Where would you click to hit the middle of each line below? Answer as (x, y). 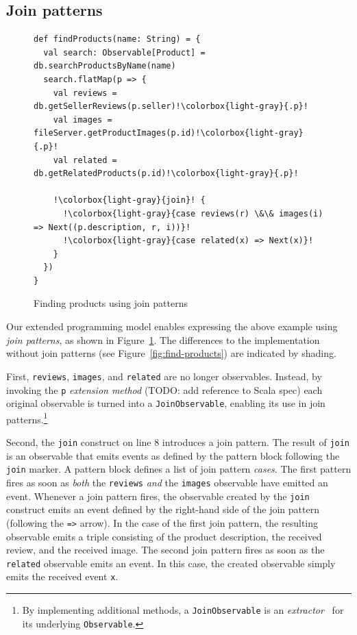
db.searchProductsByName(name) (105, 66)
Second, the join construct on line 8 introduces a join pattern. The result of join (178, 442)
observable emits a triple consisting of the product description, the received (164, 536)
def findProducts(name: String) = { (117, 39)
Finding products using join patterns (111, 303)
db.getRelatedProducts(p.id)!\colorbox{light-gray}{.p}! (166, 174)
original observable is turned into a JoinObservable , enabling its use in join (166, 403)
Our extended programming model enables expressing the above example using (172, 326)
